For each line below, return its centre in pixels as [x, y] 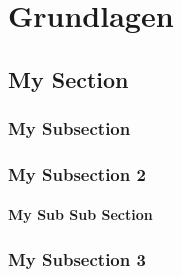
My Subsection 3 [77, 258]
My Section [68, 78]
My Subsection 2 [77, 173]
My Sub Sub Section [80, 214]
